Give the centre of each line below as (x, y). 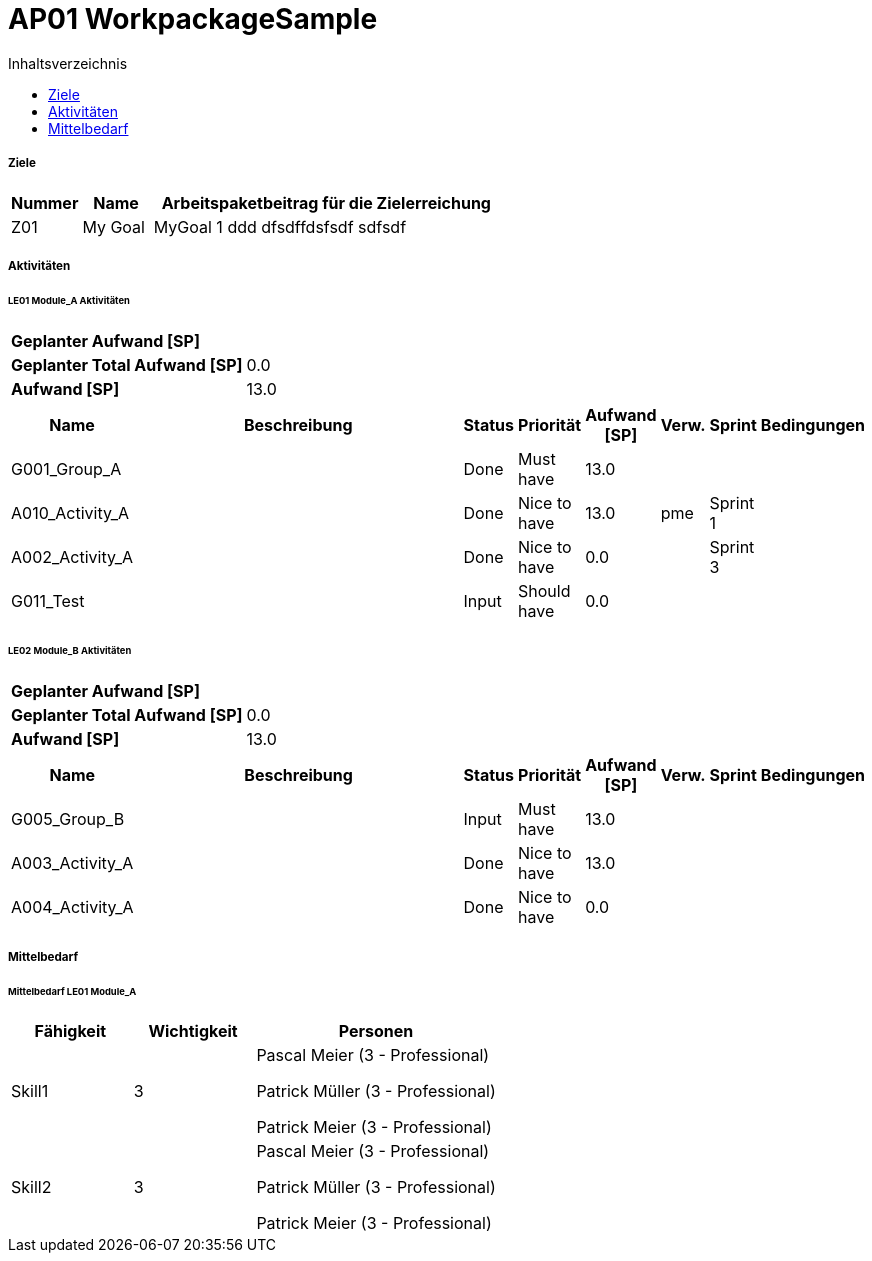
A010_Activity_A (70, 512)
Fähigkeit (70, 1031)
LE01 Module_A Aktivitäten (69, 300)
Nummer (45, 202)
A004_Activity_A (72, 907)
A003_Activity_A (72, 863)
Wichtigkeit (193, 1031)
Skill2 (31, 1187)
